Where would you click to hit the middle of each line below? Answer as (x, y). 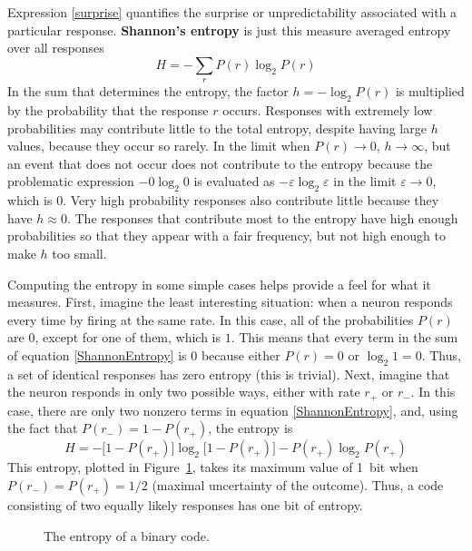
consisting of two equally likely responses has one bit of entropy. (185, 504)
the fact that (43, 428)
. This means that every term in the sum (344, 337)
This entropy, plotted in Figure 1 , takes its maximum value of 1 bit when (213, 467)
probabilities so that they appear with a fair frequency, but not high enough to (226, 236)
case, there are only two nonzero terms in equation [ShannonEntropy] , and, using (233, 410)
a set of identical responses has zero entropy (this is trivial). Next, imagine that (229, 374)
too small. (79, 253)
